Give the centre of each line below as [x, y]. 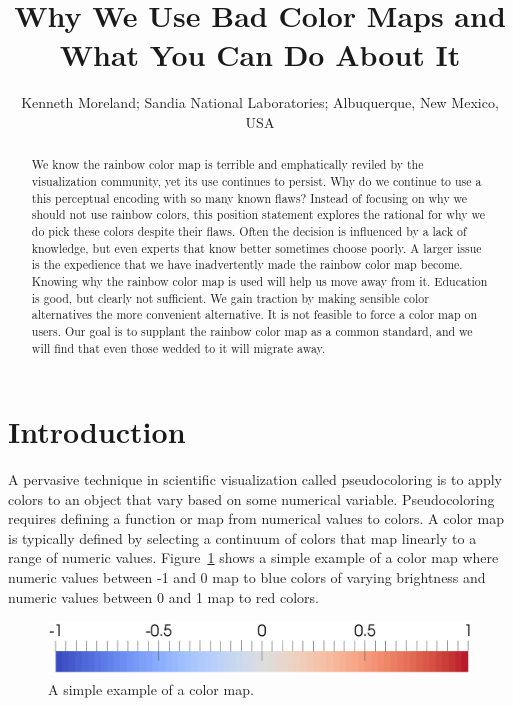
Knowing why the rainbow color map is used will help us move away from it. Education [259, 280]
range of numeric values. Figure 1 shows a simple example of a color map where [253, 557]
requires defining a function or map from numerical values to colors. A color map [256, 518]
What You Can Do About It [260, 54]
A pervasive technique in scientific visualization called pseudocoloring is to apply [255, 479]
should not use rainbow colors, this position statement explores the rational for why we [258, 214]
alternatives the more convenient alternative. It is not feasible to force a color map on [254, 314]
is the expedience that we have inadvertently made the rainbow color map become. [247, 264]
